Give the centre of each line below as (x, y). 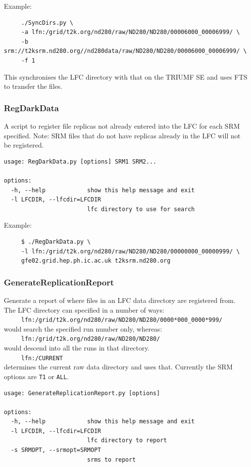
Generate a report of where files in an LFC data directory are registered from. (120, 300)
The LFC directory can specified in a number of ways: (84, 309)
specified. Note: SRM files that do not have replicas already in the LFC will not (122, 135)
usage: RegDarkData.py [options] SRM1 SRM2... (80, 161)
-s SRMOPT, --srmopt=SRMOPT (56, 450)
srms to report (111, 459)
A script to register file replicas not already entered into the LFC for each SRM (122, 125)
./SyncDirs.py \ (47, 23)
